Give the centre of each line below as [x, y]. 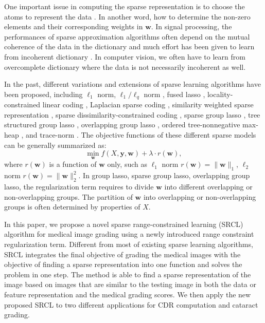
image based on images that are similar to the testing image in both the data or [130, 284]
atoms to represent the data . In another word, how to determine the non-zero [127, 16]
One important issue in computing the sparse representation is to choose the [125, 6]
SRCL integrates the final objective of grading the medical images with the [122, 254]
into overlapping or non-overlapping [200, 196]
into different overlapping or [208, 186]
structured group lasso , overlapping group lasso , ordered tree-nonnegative [122, 125]
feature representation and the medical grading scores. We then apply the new [128, 294]
